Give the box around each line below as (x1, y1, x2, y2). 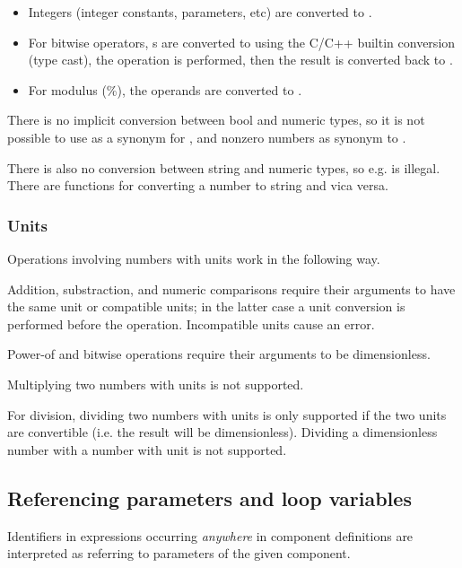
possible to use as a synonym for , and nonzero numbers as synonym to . (7, 127, 406, 146)
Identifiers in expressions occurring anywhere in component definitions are (7, 526, 414, 545)
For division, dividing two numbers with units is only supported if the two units (7, 405, 447, 424)
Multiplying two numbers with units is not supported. (7, 374, 304, 393)
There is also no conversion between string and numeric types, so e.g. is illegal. (7, 158, 440, 177)
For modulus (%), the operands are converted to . (28, 80, 302, 99)
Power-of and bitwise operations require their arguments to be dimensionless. (7, 345, 431, 363)
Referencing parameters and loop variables (7, 484, 412, 511)
